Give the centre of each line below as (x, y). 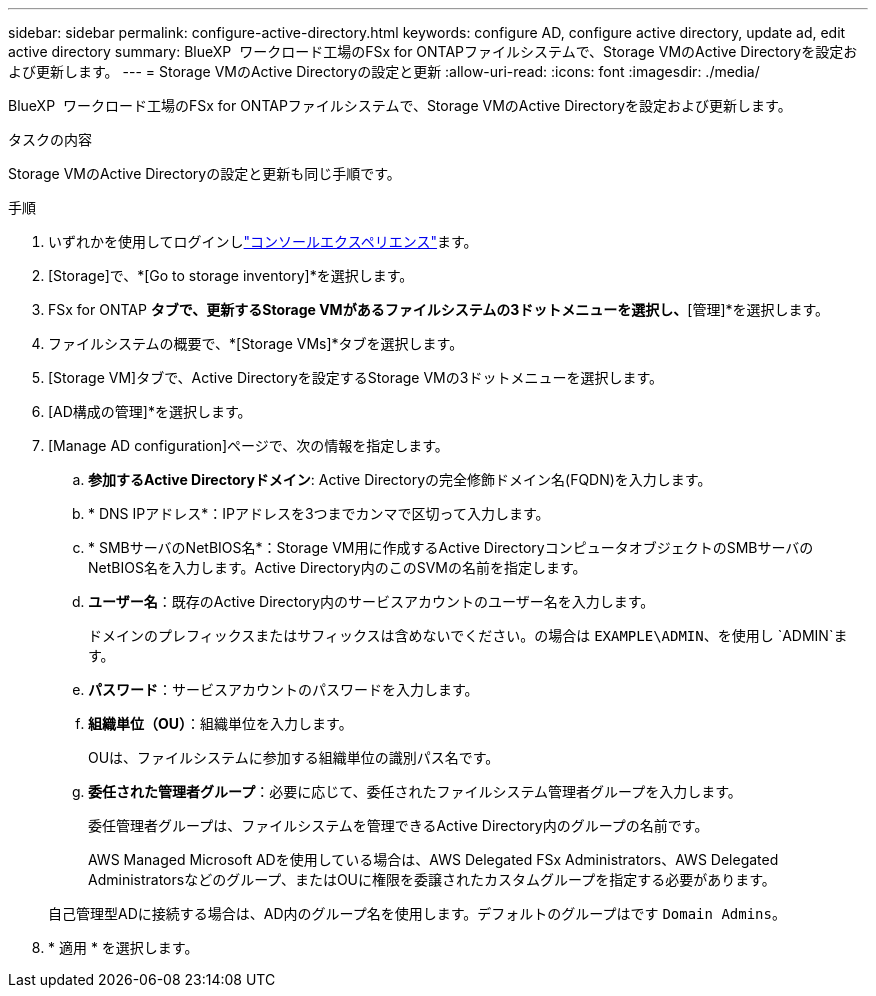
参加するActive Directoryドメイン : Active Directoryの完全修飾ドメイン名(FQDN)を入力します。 (400, 479)
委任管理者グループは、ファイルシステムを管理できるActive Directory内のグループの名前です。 (398, 825)
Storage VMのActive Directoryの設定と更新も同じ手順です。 (204, 173)
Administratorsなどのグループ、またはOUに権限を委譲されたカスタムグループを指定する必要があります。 (432, 879)
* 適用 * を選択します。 (123, 947)
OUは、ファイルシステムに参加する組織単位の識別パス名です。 (294, 757)
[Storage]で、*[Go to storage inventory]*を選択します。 (231, 275)
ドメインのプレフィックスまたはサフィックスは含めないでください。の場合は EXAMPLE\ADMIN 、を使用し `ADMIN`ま (468, 635)
